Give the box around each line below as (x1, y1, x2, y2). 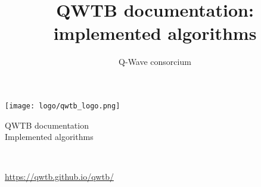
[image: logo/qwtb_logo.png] (5, 101, 120, 110)
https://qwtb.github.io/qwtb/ (5, 170, 114, 183)
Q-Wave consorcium (119, 55, 191, 68)
